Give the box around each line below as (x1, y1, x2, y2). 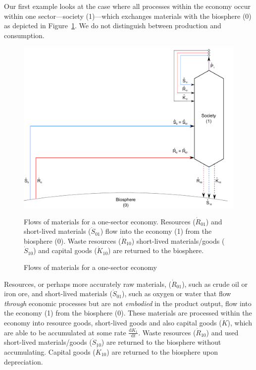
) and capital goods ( (33, 245, 97, 256)
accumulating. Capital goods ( (4, 347, 96, 357)
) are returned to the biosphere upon (106, 347, 218, 357)
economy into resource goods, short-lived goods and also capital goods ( (4, 317, 222, 327)
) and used (206, 327, 239, 337)
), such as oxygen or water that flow (122, 288, 231, 299)
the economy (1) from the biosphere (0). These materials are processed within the (4, 308, 252, 318)
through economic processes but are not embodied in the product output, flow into (4, 298, 252, 308)
